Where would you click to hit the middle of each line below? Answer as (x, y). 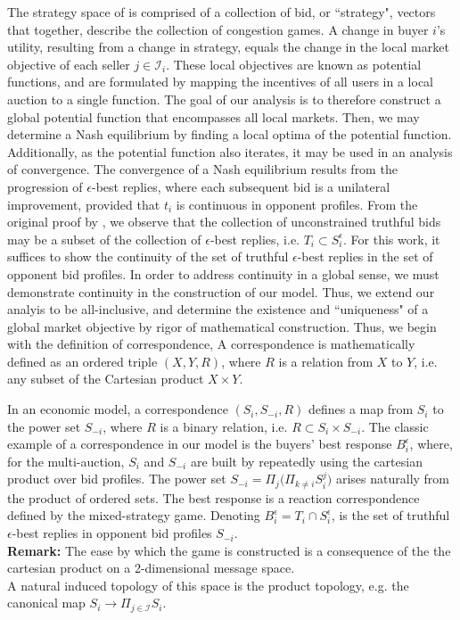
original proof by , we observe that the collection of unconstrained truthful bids (224, 222)
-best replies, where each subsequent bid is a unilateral (241, 186)
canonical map (46, 603)
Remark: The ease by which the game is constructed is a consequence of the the (229, 550)
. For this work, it (392, 239)
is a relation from (326, 361)
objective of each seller (69, 64)
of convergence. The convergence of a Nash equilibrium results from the (202, 169)
